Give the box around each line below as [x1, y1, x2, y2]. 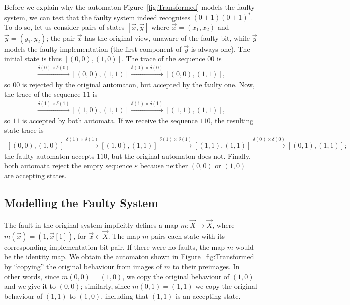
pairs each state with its [151, 230, 225, 241]
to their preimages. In [172, 261, 240, 271]
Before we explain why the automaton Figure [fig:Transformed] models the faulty [4, 2, 255, 12]
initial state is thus [4, 53, 62, 64]
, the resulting [210, 115, 254, 125]
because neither [140, 160, 188, 171]
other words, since [4, 271, 60, 281]
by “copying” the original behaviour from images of [4, 261, 162, 271]
